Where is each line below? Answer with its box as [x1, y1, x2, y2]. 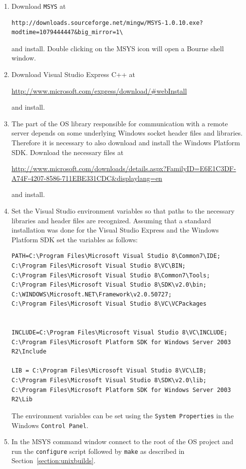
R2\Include [11, 348, 47, 355]
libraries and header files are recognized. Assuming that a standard [11, 215, 211, 225]
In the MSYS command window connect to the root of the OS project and [11, 436, 233, 447]
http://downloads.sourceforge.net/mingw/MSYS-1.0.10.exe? [11, 19, 203, 26]
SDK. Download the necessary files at [11, 147, 123, 157]
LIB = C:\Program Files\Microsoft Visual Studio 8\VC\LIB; [11, 367, 207, 374]
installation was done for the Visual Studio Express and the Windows [11, 225, 219, 235]
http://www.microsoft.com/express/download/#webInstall [11, 85, 187, 96]
